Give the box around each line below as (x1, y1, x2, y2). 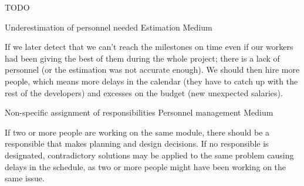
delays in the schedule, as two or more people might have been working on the (5, 160, 286, 173)
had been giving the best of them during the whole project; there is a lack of (5, 52, 280, 64)
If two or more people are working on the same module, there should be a (5, 126, 270, 138)
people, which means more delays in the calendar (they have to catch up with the (5, 75, 298, 87)
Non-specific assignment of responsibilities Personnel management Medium (5, 106, 273, 119)
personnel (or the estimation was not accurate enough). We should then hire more (5, 63, 300, 76)
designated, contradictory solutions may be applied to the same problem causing (5, 148, 294, 161)
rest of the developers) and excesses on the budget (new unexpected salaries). (5, 86, 283, 99)
